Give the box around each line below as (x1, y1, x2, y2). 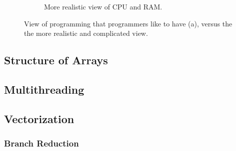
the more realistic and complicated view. (24, 28, 148, 38)
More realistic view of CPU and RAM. (44, 1, 162, 11)
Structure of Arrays (4, 52, 108, 68)
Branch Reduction (4, 137, 79, 150)
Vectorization (4, 111, 74, 126)
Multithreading (4, 81, 84, 97)
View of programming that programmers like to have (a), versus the (24, 18, 232, 28)
